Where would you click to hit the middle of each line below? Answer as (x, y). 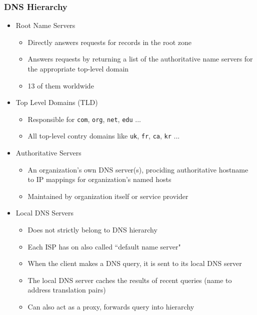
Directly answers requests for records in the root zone (110, 42)
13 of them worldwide (61, 85)
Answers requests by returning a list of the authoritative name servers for (140, 59)
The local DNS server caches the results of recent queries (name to (130, 280)
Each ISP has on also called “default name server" (104, 246)
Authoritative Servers (48, 153)
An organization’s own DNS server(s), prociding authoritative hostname (138, 169)
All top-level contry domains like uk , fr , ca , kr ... (104, 136)
